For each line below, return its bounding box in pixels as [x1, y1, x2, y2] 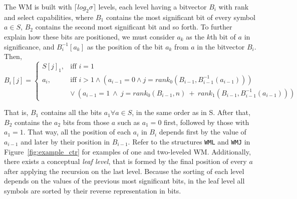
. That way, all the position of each [23, 126, 131, 137]
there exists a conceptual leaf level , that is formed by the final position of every [4, 156, 247, 166]
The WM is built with [4, 1, 72, 11]
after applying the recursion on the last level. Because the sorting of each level [4, 165, 244, 176]
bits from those [63, 116, 110, 127]
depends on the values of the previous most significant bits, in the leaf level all [4, 175, 245, 186]
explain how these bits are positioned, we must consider [4, 31, 175, 41]
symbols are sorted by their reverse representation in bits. [4, 185, 181, 195]
